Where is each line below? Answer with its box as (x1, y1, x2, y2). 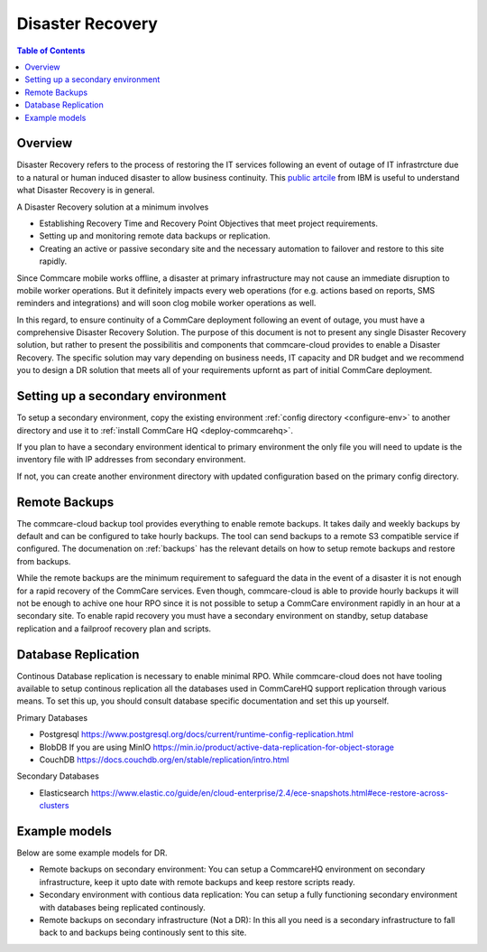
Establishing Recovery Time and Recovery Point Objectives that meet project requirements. (39, 218, 379, 229)
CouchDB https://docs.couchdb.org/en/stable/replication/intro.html (39, 754, 289, 765)
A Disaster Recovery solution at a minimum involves (16, 201, 209, 212)
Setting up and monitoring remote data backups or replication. (39, 230, 271, 241)
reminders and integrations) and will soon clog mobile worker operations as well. (16, 298, 317, 309)
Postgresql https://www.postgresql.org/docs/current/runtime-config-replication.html (39, 729, 354, 740)
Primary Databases (16, 712, 88, 723)
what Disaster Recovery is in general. (16, 185, 155, 196)
